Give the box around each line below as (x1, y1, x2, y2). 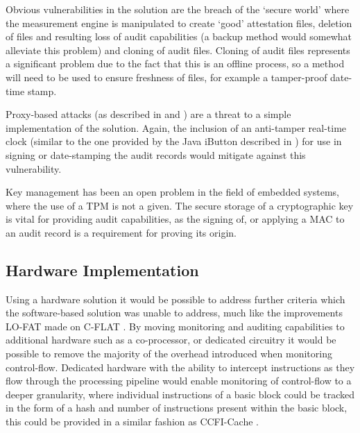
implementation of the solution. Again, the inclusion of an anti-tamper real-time (6, 120, 347, 135)
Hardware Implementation (6, 259, 199, 280)
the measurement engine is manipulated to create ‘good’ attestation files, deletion (6, 15, 352, 30)
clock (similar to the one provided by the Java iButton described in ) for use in (6, 134, 342, 148)
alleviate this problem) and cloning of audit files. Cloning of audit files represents (6, 42, 350, 57)
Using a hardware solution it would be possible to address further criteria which (6, 291, 345, 306)
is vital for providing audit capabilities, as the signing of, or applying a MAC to (6, 212, 345, 226)
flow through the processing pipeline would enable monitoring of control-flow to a (6, 373, 352, 388)
